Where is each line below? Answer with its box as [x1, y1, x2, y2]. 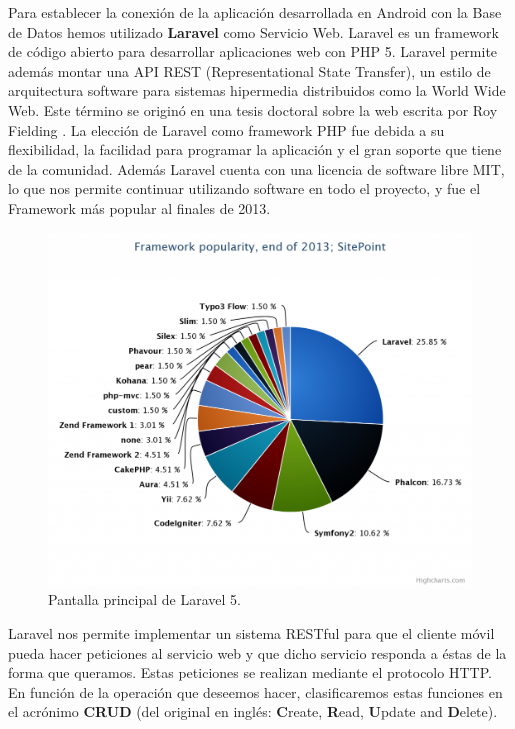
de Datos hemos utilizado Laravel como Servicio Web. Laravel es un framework [8, 21, 499, 42]
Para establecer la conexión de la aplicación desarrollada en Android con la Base [8, 2, 502, 22]
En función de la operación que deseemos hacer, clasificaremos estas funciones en [8, 681, 503, 702]
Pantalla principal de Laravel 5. [48, 589, 241, 610]
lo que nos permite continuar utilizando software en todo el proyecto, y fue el [8, 178, 481, 199]
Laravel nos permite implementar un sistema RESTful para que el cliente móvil [8, 622, 495, 643]
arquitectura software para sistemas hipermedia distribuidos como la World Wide [8, 80, 506, 101]
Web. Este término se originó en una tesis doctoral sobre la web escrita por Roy [8, 99, 498, 120]
